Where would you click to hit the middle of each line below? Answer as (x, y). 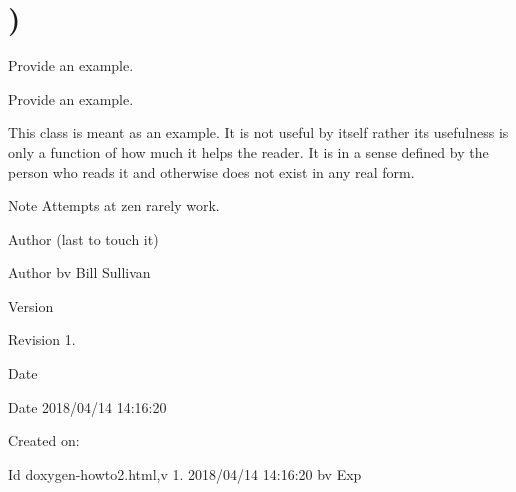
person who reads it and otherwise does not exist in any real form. (211, 171)
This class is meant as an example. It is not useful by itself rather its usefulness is (258, 132)
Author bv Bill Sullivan (79, 272)
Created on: (44, 440)
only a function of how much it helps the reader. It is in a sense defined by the (248, 151)
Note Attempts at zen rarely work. (114, 205)
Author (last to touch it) (83, 238)
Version (31, 305)
